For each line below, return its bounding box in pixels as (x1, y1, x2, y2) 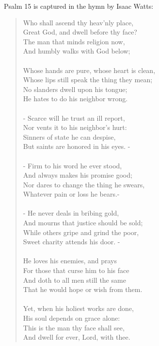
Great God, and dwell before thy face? (23, 27, 137, 37)
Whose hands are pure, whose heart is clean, (23, 65, 156, 75)
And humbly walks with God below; (23, 46, 130, 56)
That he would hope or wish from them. (23, 284, 143, 294)
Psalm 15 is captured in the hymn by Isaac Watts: (4, 1, 154, 11)
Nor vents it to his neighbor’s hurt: (23, 122, 127, 132)
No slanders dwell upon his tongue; (23, 84, 127, 94)
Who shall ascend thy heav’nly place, (23, 17, 134, 27)
